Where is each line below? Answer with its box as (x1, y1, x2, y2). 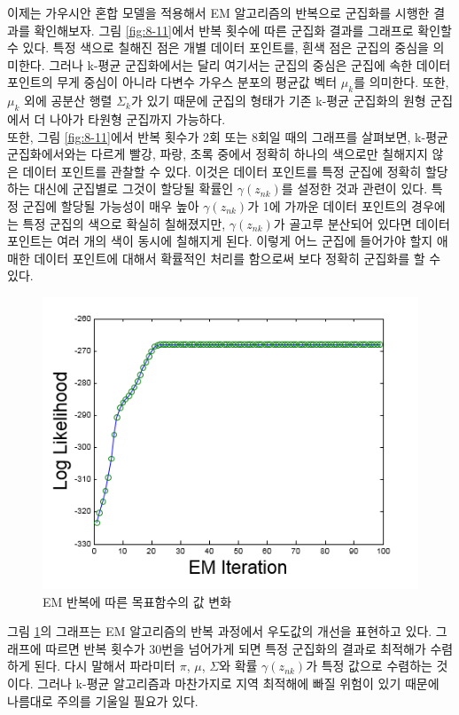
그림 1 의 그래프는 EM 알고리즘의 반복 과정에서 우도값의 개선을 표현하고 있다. (7, 622, 432, 640)
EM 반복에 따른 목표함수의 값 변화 (43, 592, 232, 610)
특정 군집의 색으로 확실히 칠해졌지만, (22, 214, 226, 232)
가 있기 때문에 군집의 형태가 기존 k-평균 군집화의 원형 (130, 91, 426, 110)
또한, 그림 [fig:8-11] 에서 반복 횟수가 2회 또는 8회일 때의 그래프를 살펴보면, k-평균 (7, 127, 448, 145)
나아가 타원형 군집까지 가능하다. (49, 109, 226, 128)
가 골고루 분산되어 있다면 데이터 (273, 214, 450, 232)
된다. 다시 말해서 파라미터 (34, 656, 175, 675)
